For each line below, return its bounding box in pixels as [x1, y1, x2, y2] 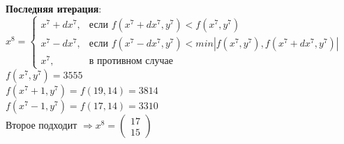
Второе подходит [6, 118, 77, 132]
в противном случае [89, 56, 174, 67]
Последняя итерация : [6, 1, 102, 15]
